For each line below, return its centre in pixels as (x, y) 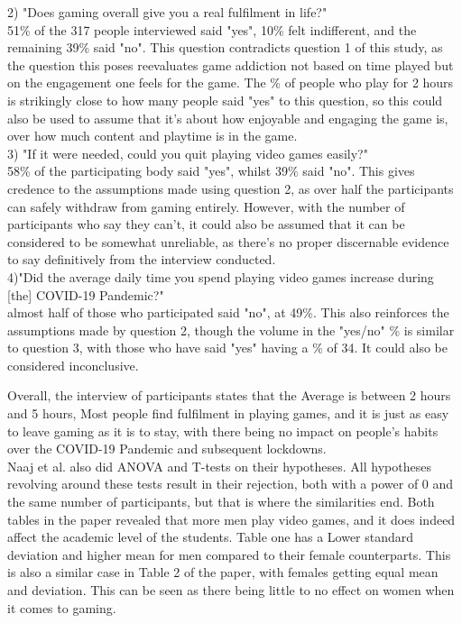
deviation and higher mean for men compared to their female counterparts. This (229, 554)
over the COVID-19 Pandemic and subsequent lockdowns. (167, 449)
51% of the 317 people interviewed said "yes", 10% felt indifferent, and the (212, 29)
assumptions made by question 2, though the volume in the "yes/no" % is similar (231, 330)
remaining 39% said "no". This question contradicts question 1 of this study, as (225, 47)
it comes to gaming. (62, 607)
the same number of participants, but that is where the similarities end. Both (221, 502)
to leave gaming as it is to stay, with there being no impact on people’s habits (223, 431)
